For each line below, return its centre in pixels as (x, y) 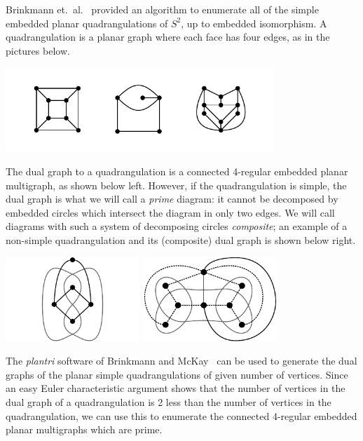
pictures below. (38, 50)
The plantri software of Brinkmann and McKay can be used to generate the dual (181, 361)
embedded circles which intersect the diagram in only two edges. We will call (170, 212)
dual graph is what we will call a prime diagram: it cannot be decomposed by (172, 199)
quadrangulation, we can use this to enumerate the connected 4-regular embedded (181, 415)
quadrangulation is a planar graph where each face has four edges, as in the (168, 37)
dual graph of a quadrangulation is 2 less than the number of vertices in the (169, 401)
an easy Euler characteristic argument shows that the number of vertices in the (176, 388)
